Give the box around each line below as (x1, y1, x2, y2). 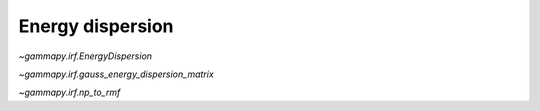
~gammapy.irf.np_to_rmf (18, 86, 121, 99)
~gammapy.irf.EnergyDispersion (18, 50, 153, 62)
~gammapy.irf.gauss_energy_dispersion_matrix (18, 68, 214, 80)
